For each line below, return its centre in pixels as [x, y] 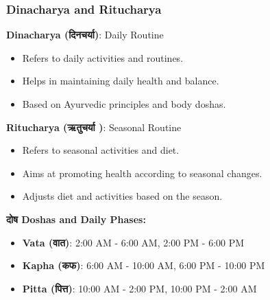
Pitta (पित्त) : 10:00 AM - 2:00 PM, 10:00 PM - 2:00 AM [139, 288]
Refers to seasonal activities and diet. [101, 150]
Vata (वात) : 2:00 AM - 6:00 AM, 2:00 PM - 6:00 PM [133, 242]
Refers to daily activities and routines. [103, 57]
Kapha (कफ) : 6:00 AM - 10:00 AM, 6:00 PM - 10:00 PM [144, 265]
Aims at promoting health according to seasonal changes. [142, 173]
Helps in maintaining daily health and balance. [121, 81]
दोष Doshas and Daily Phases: [76, 219]
